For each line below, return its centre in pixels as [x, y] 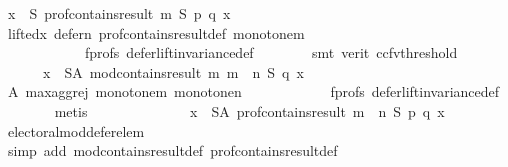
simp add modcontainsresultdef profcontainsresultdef [172, 150]
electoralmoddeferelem [76, 130]
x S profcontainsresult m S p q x [119, 13]
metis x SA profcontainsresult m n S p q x [249, 110]
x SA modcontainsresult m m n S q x [173, 71]
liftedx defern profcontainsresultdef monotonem [156, 32]
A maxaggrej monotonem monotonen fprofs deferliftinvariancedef [253, 91]
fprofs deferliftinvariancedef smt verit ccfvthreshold [271, 52]
